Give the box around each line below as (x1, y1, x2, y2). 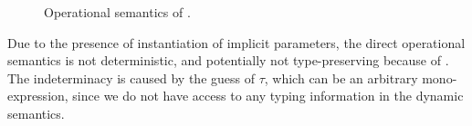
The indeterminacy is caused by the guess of (7, 68, 255, 87)
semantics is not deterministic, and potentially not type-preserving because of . (7, 51, 449, 70)
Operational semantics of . (44, 3, 191, 21)
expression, (7, 86, 68, 105)
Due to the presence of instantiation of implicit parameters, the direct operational (7, 33, 466, 52)
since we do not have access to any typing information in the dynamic (72, 86, 464, 105)
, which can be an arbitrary (264, 68, 418, 87)
